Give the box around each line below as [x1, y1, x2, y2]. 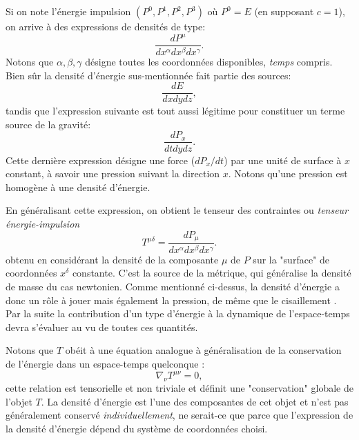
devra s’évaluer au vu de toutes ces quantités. [6, 319, 198, 334]
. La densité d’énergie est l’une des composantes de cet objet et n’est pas [41, 394, 349, 408]
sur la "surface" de [253, 252, 330, 266]
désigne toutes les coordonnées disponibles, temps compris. [85, 54, 333, 69]
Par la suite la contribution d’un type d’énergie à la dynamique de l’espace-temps [6, 306, 350, 321]
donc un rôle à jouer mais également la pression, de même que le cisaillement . [6, 292, 337, 307]
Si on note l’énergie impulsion [6, 4, 131, 18]
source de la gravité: [6, 117, 91, 131]
